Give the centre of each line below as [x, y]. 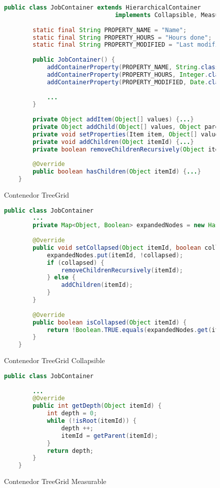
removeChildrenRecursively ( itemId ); [122, 270]
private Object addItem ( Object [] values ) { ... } [113, 120]
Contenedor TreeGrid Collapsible [54, 360]
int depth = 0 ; [72, 414]
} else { [61, 278]
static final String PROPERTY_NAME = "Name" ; [110, 30]
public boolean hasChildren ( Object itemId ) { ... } [117, 172]
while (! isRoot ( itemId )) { [91, 421]
